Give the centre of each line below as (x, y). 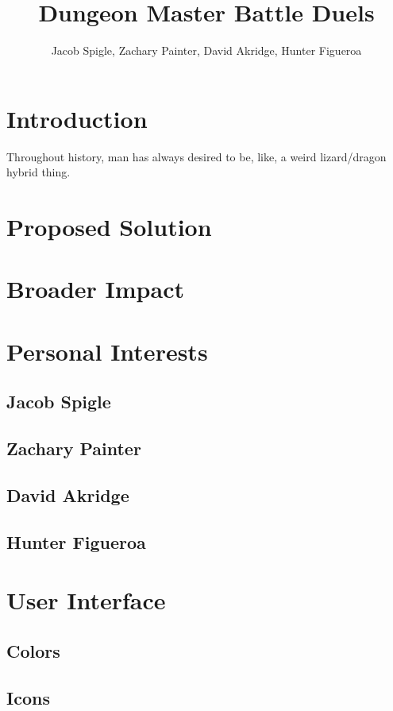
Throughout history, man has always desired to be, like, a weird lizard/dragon (196, 156)
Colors (33, 650)
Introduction (77, 118)
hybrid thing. (39, 172)
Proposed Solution (109, 227)
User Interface (86, 600)
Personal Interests (107, 351)
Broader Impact (95, 289)
